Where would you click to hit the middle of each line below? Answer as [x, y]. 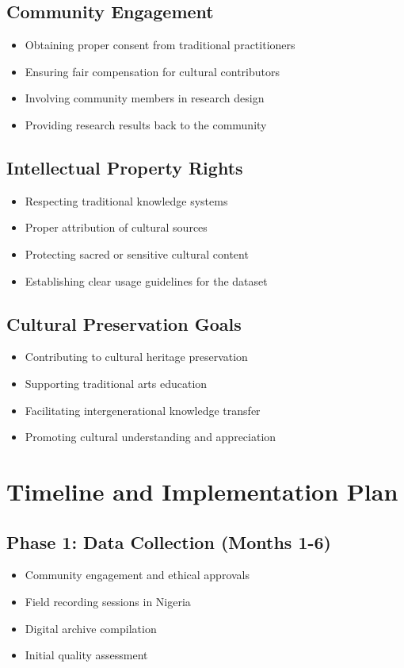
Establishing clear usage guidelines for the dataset [146, 280]
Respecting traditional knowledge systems [126, 200]
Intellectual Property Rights [125, 167]
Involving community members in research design [145, 98]
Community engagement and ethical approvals [137, 575]
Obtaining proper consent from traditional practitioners [160, 45]
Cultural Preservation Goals [124, 323]
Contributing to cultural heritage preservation [136, 357]
